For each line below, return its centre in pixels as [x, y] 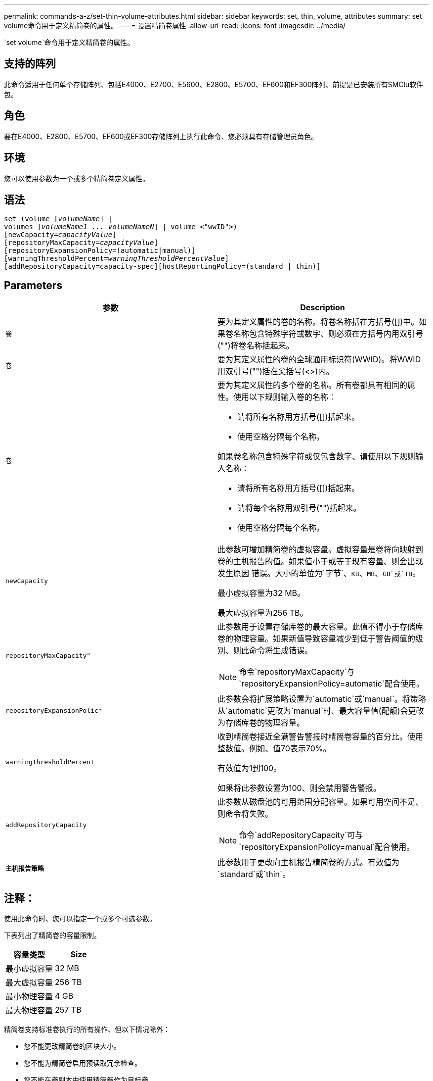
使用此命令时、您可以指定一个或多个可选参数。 [80, 919]
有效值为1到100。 [250, 768]
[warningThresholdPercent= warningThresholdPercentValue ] [117, 259]
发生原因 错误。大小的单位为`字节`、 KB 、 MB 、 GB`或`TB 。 [319, 573]
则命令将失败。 [245, 814]
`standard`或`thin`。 [254, 874]
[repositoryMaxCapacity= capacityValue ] [81, 243]
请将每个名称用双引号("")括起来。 [299, 508]
